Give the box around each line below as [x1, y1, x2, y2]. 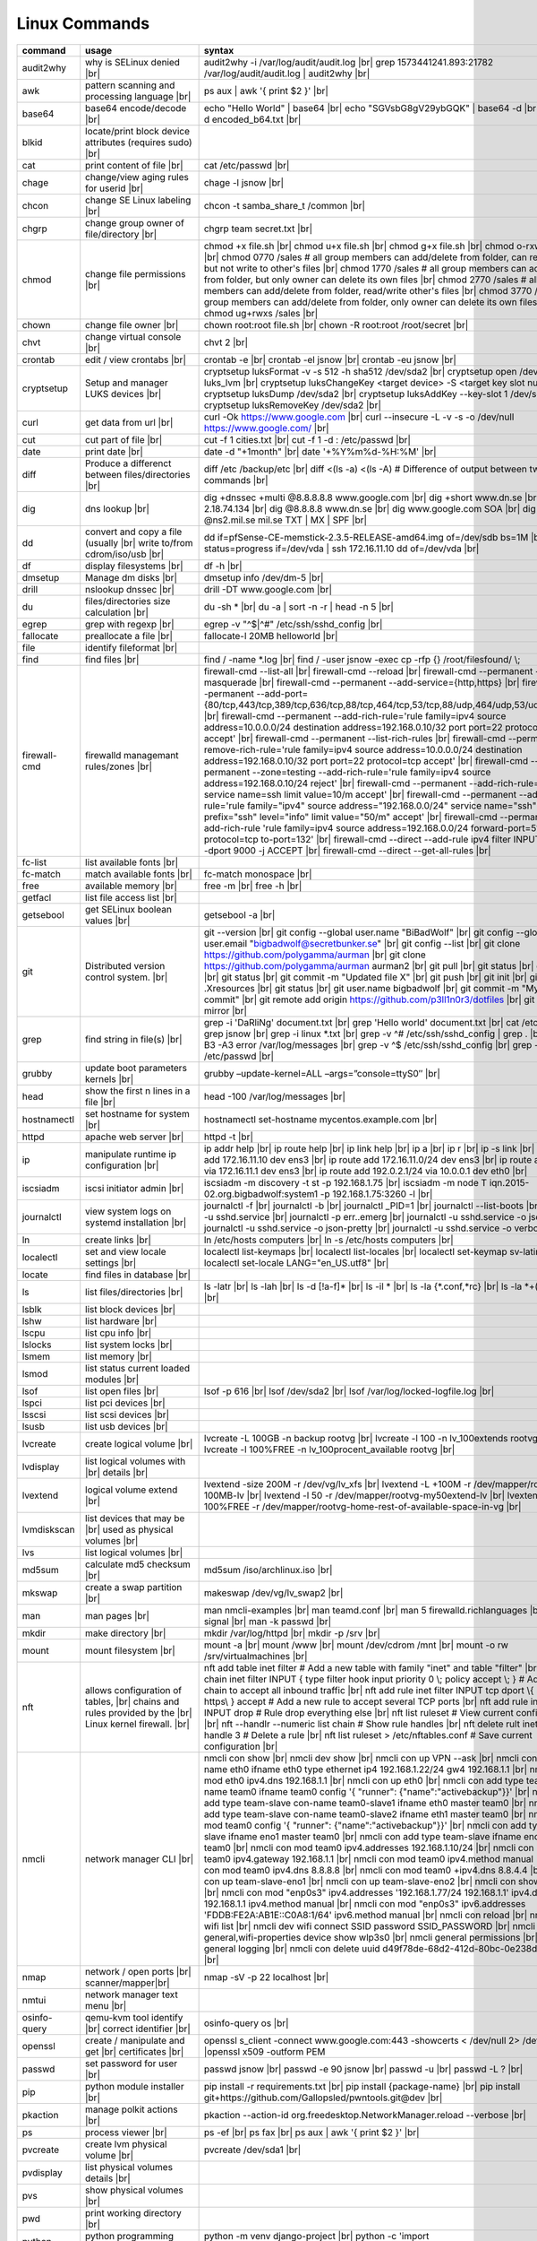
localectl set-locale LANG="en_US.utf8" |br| [203, 1256, 389, 1268]
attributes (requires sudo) [85, 135, 192, 148]
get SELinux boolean [85, 903, 172, 915]
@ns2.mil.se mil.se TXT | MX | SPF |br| [203, 514, 367, 526]
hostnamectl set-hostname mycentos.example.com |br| [203, 1112, 438, 1125]
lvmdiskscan [21, 1523, 75, 1536]
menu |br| [85, 1999, 127, 2012]
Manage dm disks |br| [85, 571, 178, 584]
